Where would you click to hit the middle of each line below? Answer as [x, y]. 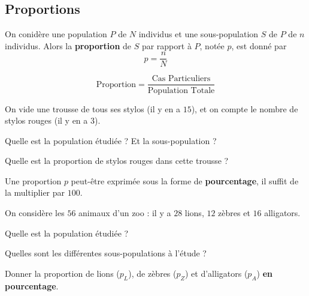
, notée [212, 45]
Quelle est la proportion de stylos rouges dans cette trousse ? [117, 161]
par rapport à [166, 45]
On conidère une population [56, 34]
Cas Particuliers [181, 79]
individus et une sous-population [199, 34]
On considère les [35, 213]
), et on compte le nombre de [245, 108]
